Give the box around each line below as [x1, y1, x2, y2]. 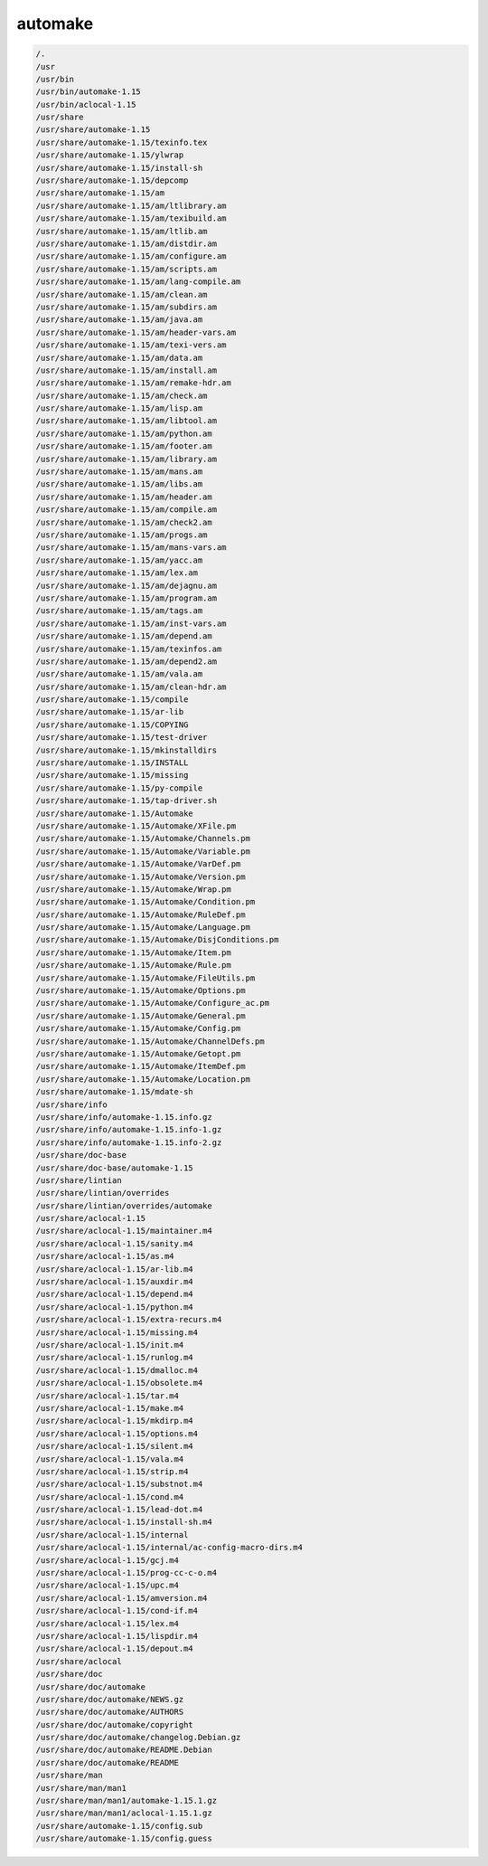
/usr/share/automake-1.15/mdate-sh [35, 1086, 193, 1097]
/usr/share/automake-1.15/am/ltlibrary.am [35, 200, 227, 211]
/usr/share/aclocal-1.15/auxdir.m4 [35, 1276, 193, 1287]
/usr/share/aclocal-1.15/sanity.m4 [35, 1238, 193, 1248]
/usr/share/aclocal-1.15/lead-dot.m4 [35, 1504, 203, 1515]
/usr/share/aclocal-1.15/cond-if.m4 [35, 1606, 199, 1616]
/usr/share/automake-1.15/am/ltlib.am [35, 226, 208, 236]
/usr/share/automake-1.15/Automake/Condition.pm [35, 896, 256, 907]
